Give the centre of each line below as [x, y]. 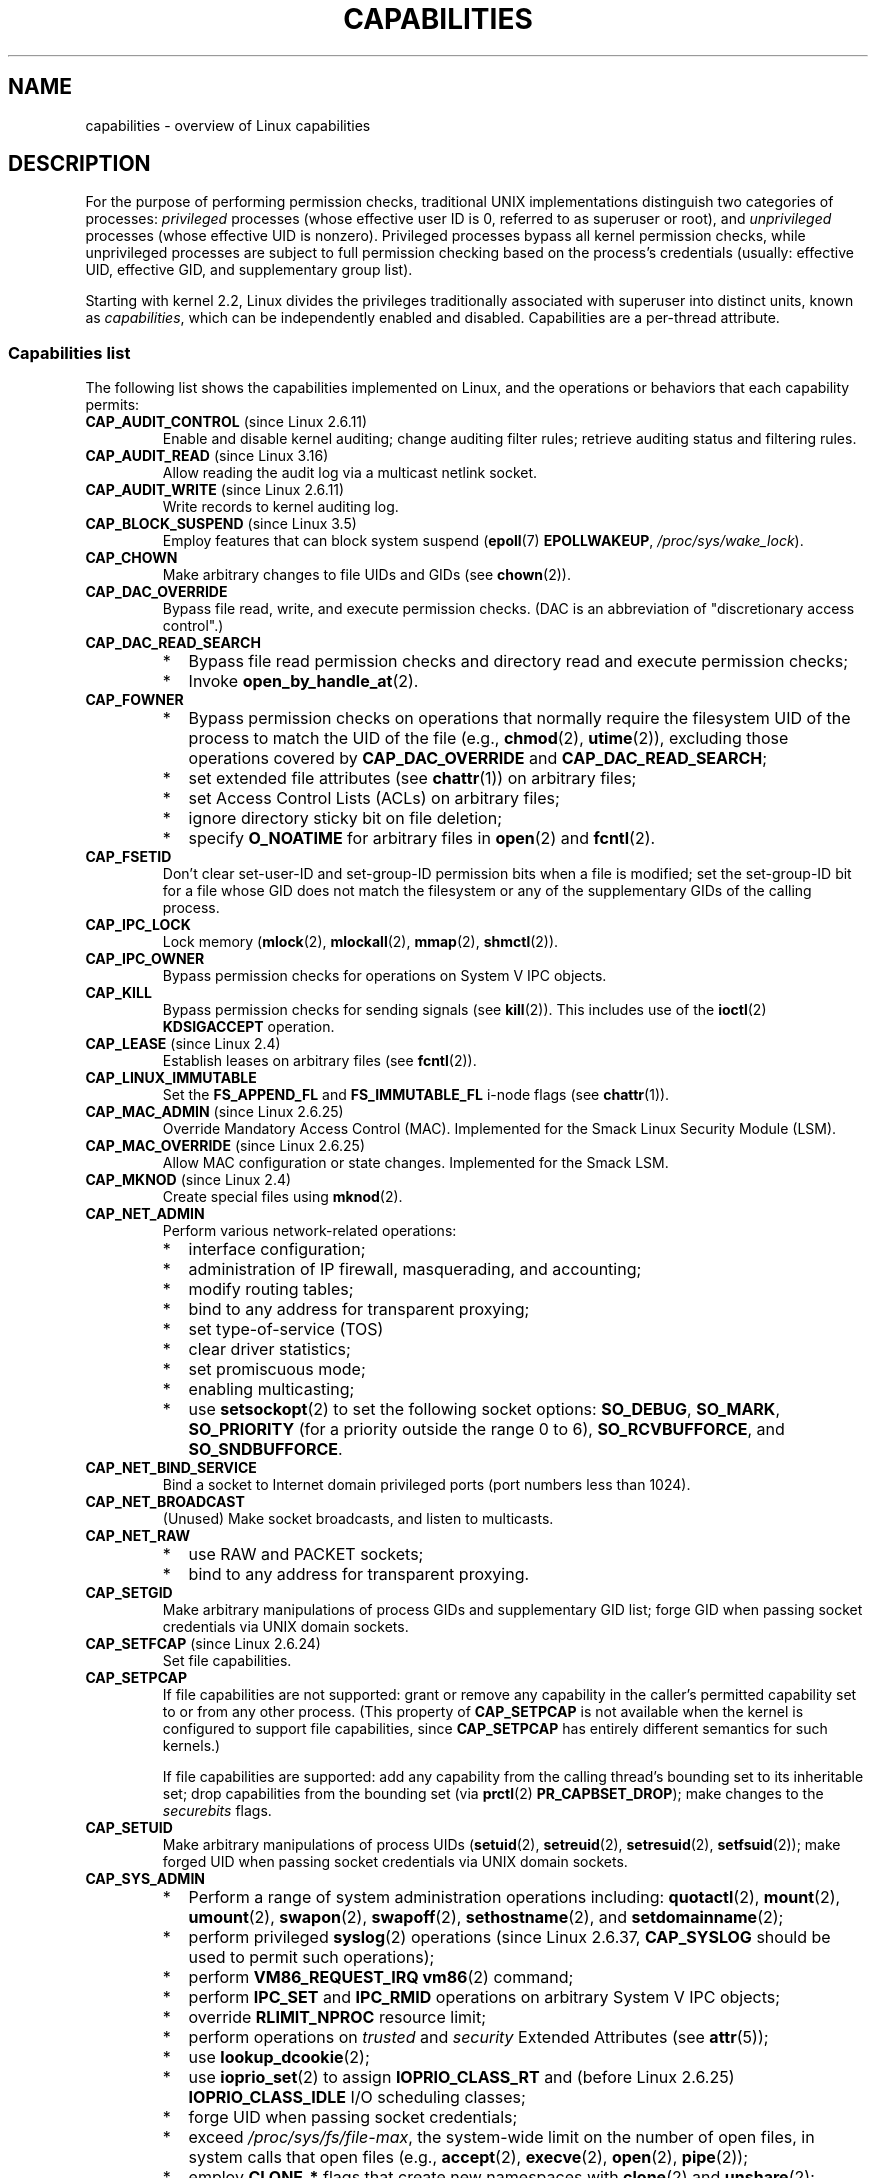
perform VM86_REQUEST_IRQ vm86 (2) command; [381, 1977]
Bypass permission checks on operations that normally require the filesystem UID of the [519, 718]
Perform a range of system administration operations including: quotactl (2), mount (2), [514, 1897]
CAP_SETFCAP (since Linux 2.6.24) [203, 1644]
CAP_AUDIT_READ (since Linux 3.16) [207, 456]
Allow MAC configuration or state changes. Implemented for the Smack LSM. [415, 1163]
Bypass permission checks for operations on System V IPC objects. [384, 976]
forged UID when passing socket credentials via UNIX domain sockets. [395, 1862]
